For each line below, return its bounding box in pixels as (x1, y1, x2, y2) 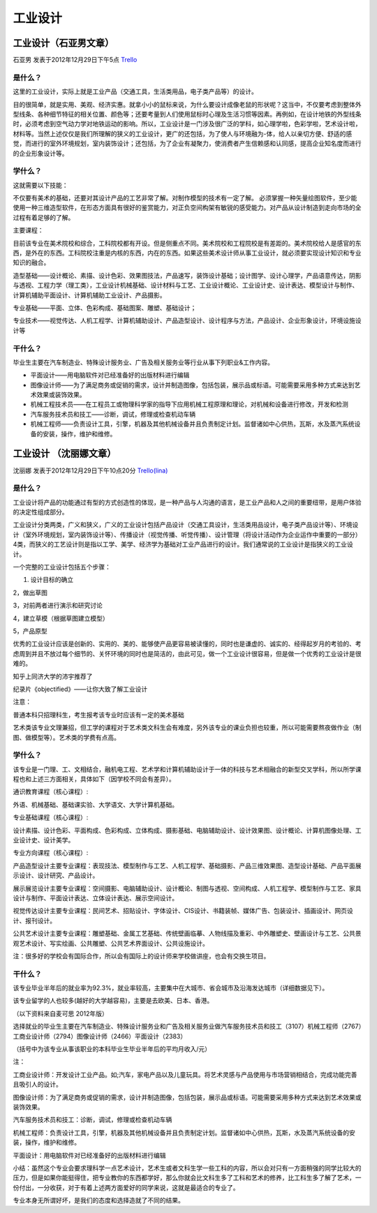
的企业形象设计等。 (13, 149, 68, 157)
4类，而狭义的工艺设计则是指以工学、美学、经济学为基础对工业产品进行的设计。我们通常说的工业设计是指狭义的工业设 (13, 540, 354, 549)
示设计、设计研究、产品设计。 (13, 871, 99, 879)
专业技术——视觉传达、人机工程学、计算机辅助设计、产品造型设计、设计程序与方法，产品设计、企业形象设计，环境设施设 (13, 316, 362, 325)
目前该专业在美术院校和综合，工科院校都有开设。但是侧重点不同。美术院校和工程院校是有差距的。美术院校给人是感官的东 (13, 239, 362, 247)
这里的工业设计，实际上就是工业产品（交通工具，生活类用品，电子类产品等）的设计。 (13, 87, 258, 96)
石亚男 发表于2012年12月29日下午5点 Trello (13, 56, 138, 64)
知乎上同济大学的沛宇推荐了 (13, 672, 93, 680)
